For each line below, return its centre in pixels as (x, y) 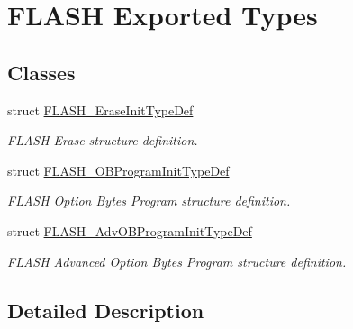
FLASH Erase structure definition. (103, 140)
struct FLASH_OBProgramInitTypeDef (118, 170)
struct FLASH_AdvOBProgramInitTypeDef (130, 230)
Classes (41, 72)
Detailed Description (106, 310)
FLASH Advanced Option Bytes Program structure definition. (177, 261)
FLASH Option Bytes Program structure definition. (149, 201)
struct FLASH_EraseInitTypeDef (100, 110)
